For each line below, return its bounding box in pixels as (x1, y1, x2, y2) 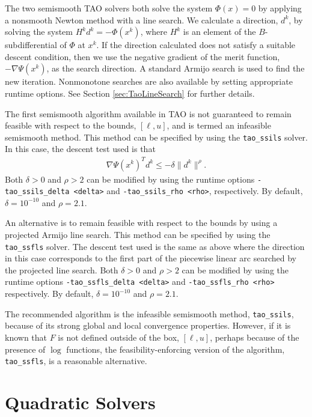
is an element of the (183, 25, 256, 38)
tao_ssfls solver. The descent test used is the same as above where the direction (5, 240, 305, 252)
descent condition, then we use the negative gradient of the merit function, (5, 50, 280, 62)
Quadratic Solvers (5, 390, 156, 414)
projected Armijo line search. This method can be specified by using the (5, 228, 271, 241)
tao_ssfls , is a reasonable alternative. (5, 355, 147, 367)
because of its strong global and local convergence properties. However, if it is (5, 319, 291, 332)
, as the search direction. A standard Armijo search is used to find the (46, 62, 305, 75)
